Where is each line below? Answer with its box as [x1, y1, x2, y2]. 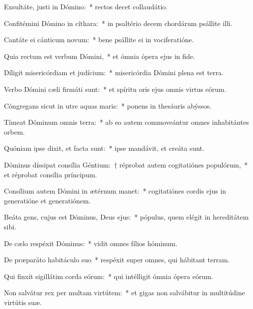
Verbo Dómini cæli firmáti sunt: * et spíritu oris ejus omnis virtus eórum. [4, 84, 226, 94]
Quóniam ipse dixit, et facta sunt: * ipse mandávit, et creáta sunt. [4, 143, 204, 153]
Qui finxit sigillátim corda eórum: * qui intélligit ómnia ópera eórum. [4, 271, 213, 281]
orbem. [4, 126, 25, 137]
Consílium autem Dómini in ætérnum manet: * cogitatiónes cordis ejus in [4, 186, 226, 196]
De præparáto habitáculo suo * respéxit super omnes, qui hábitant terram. [4, 254, 230, 265]
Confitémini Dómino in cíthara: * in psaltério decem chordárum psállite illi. [4, 18, 232, 28]
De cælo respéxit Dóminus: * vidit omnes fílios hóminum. [4, 238, 178, 248]
